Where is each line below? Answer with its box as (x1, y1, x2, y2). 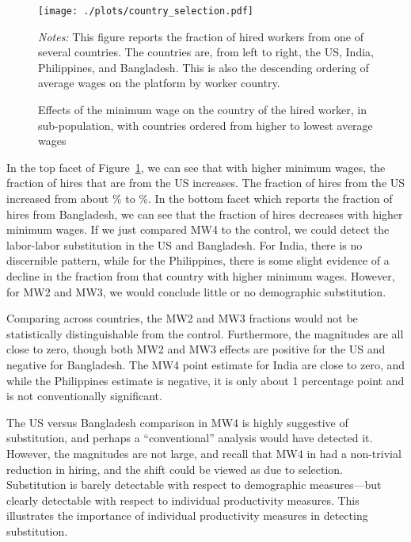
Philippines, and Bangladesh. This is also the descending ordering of (38, 59, 369, 75)
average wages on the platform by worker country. (38, 74, 280, 91)
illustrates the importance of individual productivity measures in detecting (6, 507, 368, 524)
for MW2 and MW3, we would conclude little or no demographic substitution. (6, 283, 386, 300)
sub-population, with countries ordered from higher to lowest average (38, 116, 373, 133)
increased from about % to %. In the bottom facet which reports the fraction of (6, 190, 393, 206)
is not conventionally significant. (6, 387, 162, 404)
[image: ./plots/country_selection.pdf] (38, 6, 254, 17)
